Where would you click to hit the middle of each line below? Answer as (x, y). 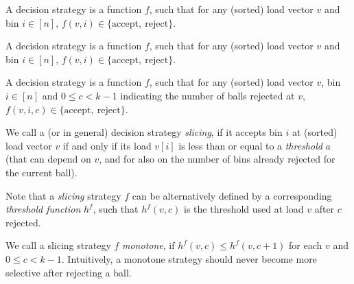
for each (306, 245)
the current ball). (42, 172)
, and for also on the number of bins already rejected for (217, 159)
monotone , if (149, 245)
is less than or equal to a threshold (250, 145)
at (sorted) (315, 132)
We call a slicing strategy (58, 245)
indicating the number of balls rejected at (208, 95)
